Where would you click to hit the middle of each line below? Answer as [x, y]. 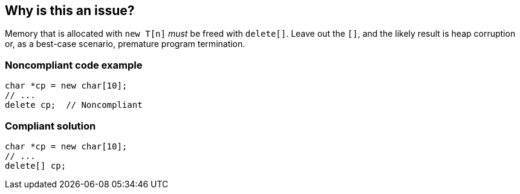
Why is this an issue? [70, 11]
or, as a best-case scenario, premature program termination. [125, 44]
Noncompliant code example [74, 65]
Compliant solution [50, 126]
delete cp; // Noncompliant [74, 105]
